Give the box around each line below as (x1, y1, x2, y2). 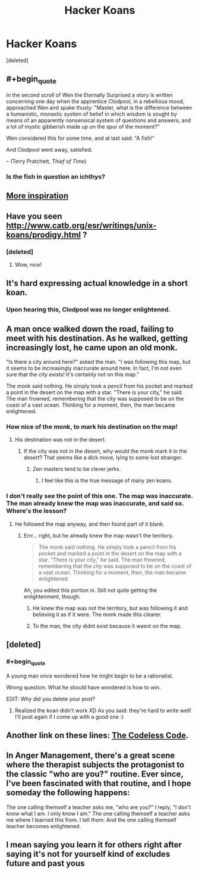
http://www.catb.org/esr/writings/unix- (6, 220, 157, 230)
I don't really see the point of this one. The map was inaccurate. (6, 492, 193, 500)
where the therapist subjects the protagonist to (6, 760, 185, 770)
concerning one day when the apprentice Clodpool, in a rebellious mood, (6, 98, 185, 105)
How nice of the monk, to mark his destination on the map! (6, 422, 178, 430)
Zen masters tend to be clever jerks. (32, 466, 121, 473)
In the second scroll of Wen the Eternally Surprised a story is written (6, 91, 173, 98)
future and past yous (6, 859, 85, 869)
